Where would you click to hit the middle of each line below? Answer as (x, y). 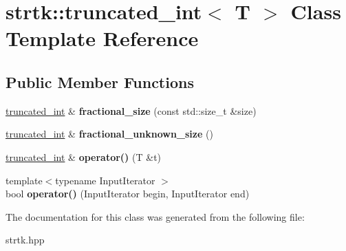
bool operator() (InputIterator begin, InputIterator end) (128, 194)
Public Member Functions (100, 81)
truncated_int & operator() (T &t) (84, 156)
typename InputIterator (105, 180)
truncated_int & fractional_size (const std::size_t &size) (131, 110)
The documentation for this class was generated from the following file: (155, 216)
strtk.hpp (25, 240)
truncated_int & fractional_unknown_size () (109, 134)
